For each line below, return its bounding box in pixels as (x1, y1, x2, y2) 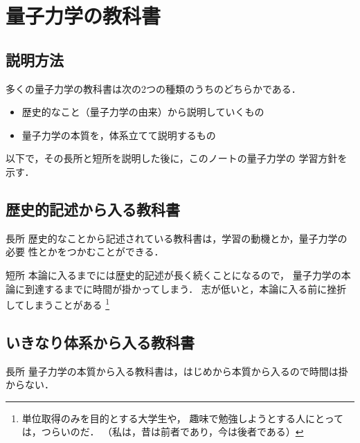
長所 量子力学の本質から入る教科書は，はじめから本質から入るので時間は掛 (6, 363, 348, 378)
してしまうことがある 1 (6, 296, 110, 311)
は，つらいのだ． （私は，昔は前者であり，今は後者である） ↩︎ (21, 424, 304, 439)
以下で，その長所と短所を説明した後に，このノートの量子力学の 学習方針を (6, 151, 348, 165)
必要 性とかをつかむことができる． (6, 244, 164, 259)
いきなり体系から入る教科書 (6, 331, 195, 352)
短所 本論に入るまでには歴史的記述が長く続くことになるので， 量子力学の (6, 267, 341, 282)
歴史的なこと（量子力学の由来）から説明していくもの (21, 105, 264, 119)
